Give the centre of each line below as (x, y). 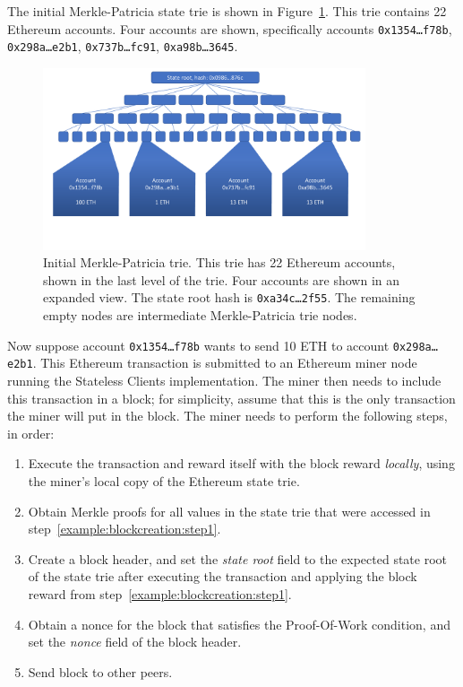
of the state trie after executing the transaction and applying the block (223, 576)
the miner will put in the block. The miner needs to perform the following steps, (227, 416)
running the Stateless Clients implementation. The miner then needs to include (224, 380)
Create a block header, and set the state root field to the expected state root (237, 558)
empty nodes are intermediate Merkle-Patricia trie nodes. (200, 315)
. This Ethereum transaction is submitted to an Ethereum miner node (225, 363)
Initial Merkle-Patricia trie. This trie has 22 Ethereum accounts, (219, 262)
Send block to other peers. (100, 671)
